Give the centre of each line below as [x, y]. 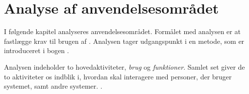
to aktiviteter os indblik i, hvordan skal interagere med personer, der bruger [118, 76]
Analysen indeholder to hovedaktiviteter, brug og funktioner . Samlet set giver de [124, 66]
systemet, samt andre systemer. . [53, 86]
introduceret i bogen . [37, 50]
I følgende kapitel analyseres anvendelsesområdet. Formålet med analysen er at [122, 31]
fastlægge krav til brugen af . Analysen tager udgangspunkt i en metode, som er [124, 41]
